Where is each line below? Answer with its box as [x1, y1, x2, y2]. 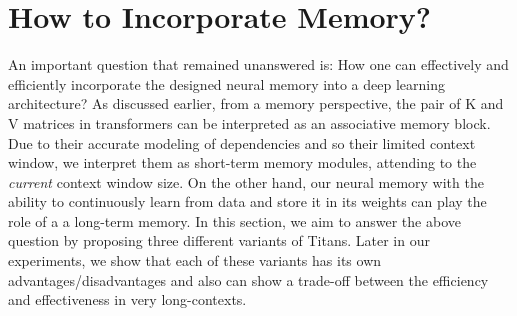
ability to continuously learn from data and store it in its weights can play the [8, 191, 487, 212]
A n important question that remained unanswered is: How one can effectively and [8, 54, 509, 75]
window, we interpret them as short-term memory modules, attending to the [8, 152, 477, 173]
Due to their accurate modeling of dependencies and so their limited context [8, 132, 476, 153]
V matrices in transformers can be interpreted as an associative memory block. [8, 112, 491, 133]
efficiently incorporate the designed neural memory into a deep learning [8, 73, 445, 94]
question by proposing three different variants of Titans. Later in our [8, 230, 430, 251]
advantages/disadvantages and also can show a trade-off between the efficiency [8, 269, 489, 290]
